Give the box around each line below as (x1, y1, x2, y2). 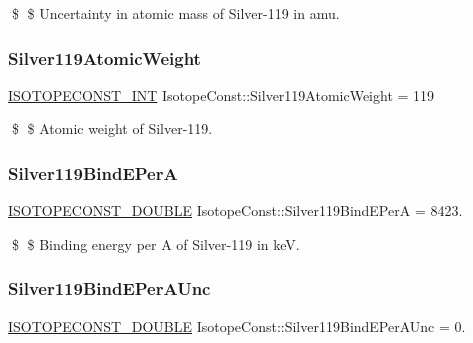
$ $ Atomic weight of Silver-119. (11, 118, 213, 139)
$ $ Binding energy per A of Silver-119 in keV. (11, 233, 300, 254)
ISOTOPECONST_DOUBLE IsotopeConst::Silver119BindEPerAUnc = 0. (8, 315, 466, 336)
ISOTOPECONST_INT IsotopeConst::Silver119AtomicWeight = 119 (8, 84, 435, 105)
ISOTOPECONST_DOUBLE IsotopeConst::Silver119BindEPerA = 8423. (8, 200, 463, 221)
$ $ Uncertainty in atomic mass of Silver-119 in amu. (11, 3, 340, 23)
